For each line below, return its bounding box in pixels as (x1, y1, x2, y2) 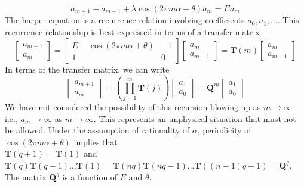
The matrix (5, 170, 47, 183)
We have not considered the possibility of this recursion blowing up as (5, 100, 261, 113)
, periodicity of (197, 124, 251, 136)
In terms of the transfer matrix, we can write (5, 63, 170, 75)
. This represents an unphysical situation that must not (93, 112, 296, 124)
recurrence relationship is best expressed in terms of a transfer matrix (5, 26, 260, 38)
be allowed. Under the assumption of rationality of (5, 124, 190, 136)
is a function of (62, 170, 118, 183)
